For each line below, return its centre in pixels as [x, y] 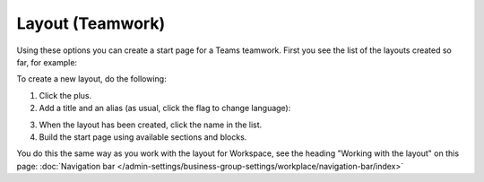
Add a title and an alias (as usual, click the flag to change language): [165, 108]
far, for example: [47, 62]
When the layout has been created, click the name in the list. [151, 125]
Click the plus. [65, 95]
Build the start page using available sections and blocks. [143, 137]
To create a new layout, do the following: [91, 79]
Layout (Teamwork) [91, 23]
